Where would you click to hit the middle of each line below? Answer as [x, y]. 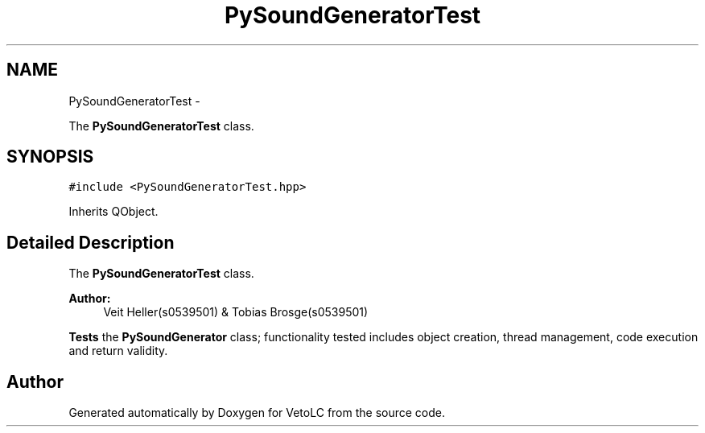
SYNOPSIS [50, 157]
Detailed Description [91, 242]
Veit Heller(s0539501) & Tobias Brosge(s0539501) [236, 312]
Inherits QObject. [113, 212]
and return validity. [118, 351]
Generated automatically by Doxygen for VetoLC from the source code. [257, 413]
